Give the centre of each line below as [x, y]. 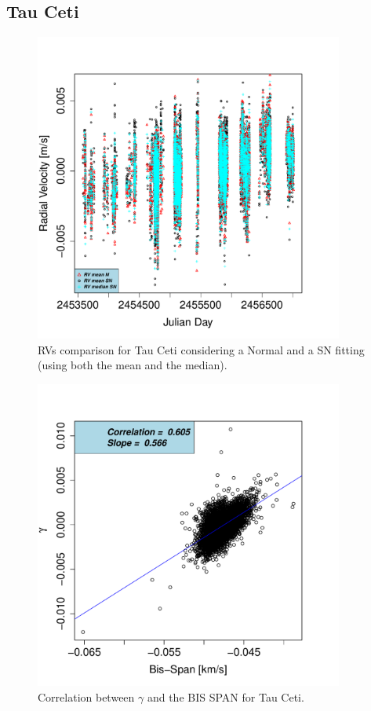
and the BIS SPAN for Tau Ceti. [226, 696]
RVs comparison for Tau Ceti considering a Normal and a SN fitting [201, 349]
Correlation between [86, 696]
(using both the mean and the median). [133, 365]
